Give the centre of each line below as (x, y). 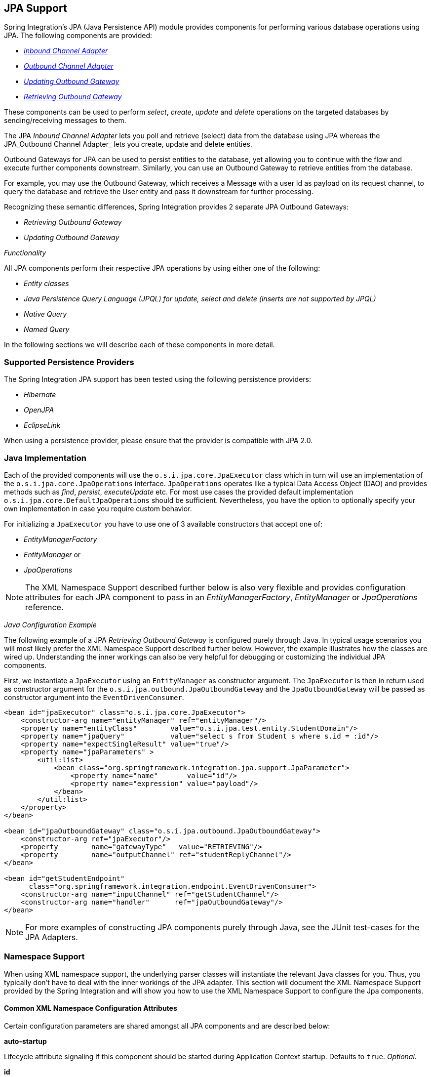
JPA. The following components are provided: (78, 36)
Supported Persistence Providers (69, 362)
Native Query (45, 314)
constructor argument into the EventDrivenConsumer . (94, 697)
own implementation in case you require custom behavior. (98, 508)
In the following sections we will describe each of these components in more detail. (139, 345)
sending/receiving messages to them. (65, 121)
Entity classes (46, 284)
